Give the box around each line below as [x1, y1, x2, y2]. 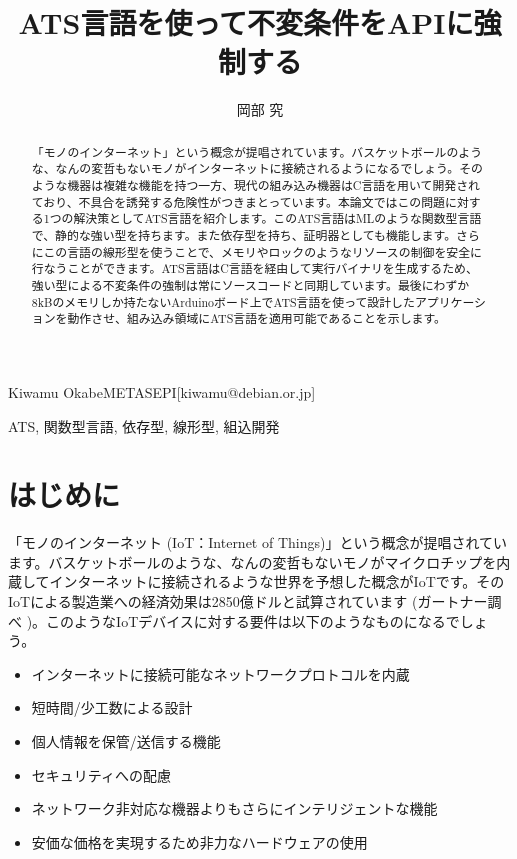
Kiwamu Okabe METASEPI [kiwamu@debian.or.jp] [8, 381, 316, 402]
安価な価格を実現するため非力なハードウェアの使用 [31, 831, 368, 852]
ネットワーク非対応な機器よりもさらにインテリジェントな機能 [31, 798, 438, 819]
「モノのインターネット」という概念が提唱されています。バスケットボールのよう [31, 143, 483, 160]
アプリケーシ [414, 293, 487, 310]
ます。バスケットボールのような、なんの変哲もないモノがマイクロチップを [8, 551, 497, 572]
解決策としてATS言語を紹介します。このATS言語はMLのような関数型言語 [73, 210, 482, 227]
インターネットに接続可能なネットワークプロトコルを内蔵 [31, 663, 410, 684]
